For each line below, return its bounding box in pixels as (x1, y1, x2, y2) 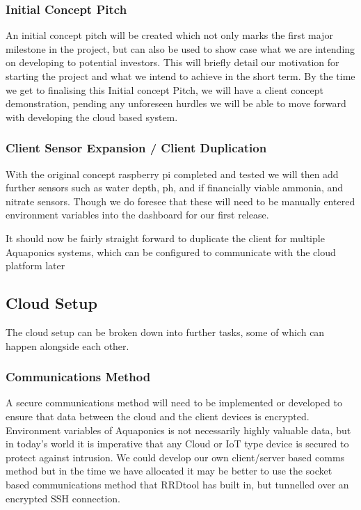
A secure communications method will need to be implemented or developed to (6, 395, 342, 410)
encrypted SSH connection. (6, 491, 120, 505)
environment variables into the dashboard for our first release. (6, 207, 269, 222)
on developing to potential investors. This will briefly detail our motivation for (6, 55, 339, 70)
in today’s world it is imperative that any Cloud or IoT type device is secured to (6, 436, 349, 451)
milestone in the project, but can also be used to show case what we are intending (6, 41, 355, 56)
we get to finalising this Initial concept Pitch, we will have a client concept (6, 82, 323, 97)
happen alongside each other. (6, 338, 129, 353)
